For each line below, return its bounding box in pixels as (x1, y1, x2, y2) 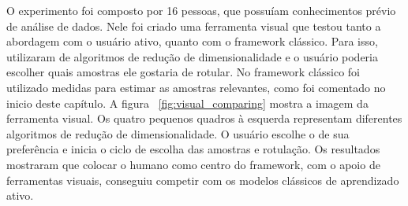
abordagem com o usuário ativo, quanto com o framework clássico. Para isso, (6, 33, 378, 50)
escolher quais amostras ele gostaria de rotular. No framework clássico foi (6, 64, 360, 80)
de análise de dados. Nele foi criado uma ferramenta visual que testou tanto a (6, 17, 381, 34)
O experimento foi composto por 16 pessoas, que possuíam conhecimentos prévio (6, 2, 396, 18)
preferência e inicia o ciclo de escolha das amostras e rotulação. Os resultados (6, 141, 380, 157)
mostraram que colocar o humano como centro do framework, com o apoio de (6, 156, 380, 172)
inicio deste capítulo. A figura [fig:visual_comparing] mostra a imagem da (6, 94, 369, 111)
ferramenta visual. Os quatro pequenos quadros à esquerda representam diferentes (6, 110, 402, 127)
